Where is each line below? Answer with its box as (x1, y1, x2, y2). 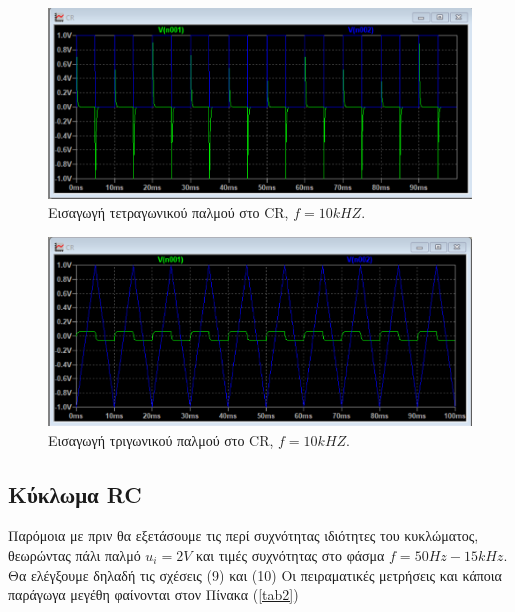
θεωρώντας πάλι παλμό (8, 544, 141, 565)
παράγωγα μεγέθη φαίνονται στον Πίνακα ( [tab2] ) (8, 584, 299, 605)
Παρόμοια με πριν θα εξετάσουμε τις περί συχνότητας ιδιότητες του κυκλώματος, (8, 525, 479, 546)
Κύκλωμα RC (8, 478, 142, 509)
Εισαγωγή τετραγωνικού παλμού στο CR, (48, 202, 289, 223)
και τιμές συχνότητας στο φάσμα (195, 544, 385, 565)
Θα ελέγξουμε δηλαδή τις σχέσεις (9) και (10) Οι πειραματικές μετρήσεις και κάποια (8, 564, 502, 585)
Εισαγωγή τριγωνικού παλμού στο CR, (48, 429, 274, 450)
